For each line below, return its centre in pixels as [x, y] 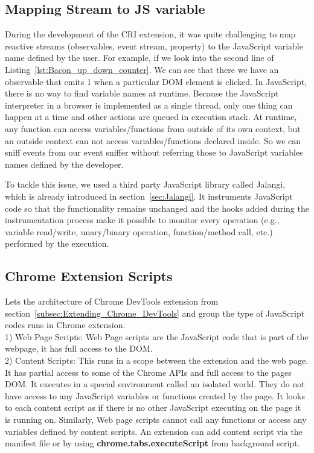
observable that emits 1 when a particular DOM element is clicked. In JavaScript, [156, 81]
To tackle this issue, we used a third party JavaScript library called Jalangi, [145, 184]
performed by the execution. [57, 243]
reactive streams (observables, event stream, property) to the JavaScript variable [154, 46]
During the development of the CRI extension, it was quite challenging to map [150, 34]
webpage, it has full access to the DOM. [79, 348]
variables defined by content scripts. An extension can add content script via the [154, 431]
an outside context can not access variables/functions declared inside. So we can [153, 140]
